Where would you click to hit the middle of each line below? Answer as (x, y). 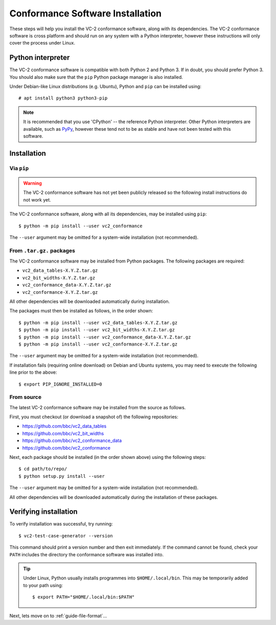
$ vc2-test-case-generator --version (66, 536)
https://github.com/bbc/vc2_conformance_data (72, 440)
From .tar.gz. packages (42, 250)
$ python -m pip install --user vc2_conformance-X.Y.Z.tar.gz (98, 344)
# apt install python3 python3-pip (63, 98)
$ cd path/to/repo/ (43, 469)
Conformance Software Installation (86, 13)
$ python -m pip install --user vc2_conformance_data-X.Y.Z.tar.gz (105, 337)
